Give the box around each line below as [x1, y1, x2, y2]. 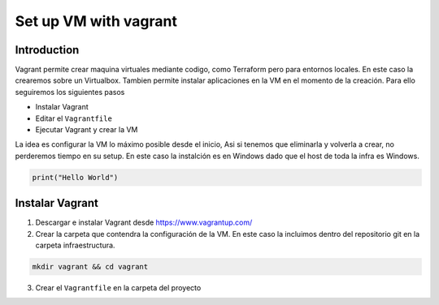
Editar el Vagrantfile [35, 114, 113, 123]
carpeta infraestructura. [35, 240, 115, 251]
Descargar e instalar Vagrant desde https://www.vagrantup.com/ [35, 217, 253, 227]
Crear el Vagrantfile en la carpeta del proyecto [35, 283, 202, 293]
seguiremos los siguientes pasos [15, 87, 125, 97]
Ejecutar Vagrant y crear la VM [35, 125, 138, 135]
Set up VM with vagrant [15, 12, 178, 30]
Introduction [15, 43, 80, 57]
